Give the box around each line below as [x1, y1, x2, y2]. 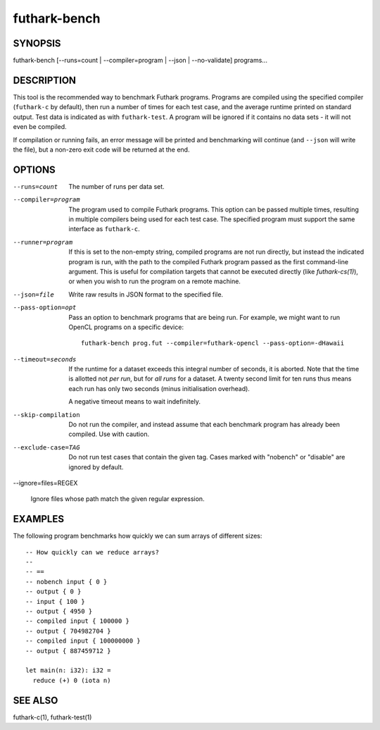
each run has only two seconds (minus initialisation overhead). [68, 384, 250, 392]
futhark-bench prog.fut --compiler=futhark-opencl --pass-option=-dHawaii [81, 339, 345, 347]
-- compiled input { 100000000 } [25, 637, 141, 645]
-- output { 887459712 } [25, 647, 111, 655]
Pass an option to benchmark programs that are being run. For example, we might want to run [68, 313, 341, 321]
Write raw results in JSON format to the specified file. [68, 290, 224, 299]
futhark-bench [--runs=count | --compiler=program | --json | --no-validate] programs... [13, 56, 267, 65]
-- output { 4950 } [25, 607, 93, 616]
